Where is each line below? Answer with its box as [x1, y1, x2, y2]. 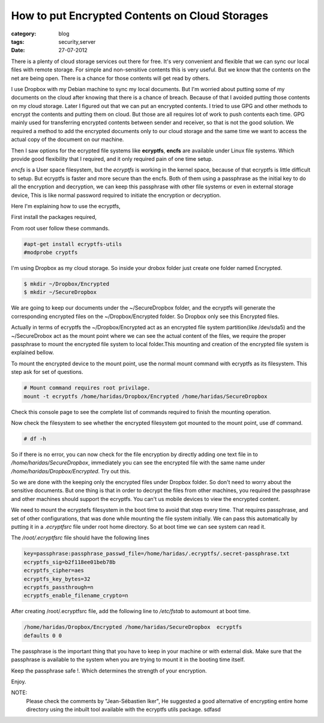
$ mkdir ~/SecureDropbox [23, 289, 97, 296]
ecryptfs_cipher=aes [23, 567, 84, 574]
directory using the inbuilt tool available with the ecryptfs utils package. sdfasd [26, 706, 221, 713]
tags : [11, 38, 25, 45]
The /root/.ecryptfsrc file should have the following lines [11, 534, 150, 541]
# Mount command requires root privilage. [23, 385, 151, 391]
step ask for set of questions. [11, 368, 83, 376]
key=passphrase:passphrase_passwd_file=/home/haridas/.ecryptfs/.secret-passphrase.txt [23, 550, 290, 557]
